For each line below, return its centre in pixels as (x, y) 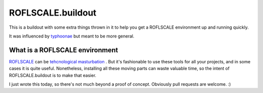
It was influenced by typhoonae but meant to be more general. (72, 36)
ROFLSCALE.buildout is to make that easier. (53, 75)
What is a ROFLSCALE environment (64, 50)
